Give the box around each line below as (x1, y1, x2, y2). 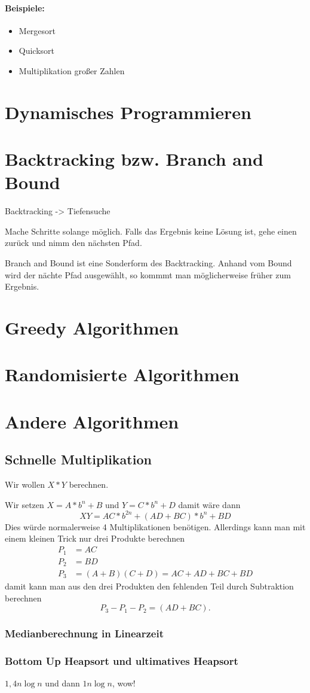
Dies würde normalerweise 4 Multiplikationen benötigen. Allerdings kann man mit (5, 520, 306, 533)
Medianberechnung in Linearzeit (5, 626, 164, 641)
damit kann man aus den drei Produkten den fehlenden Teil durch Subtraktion (5, 580, 294, 592)
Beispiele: (5, 1, 45, 14)
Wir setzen (5, 498, 44, 510)
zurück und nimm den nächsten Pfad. (5, 236, 142, 249)
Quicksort (19, 44, 55, 57)
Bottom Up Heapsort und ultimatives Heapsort (5, 653, 238, 668)
